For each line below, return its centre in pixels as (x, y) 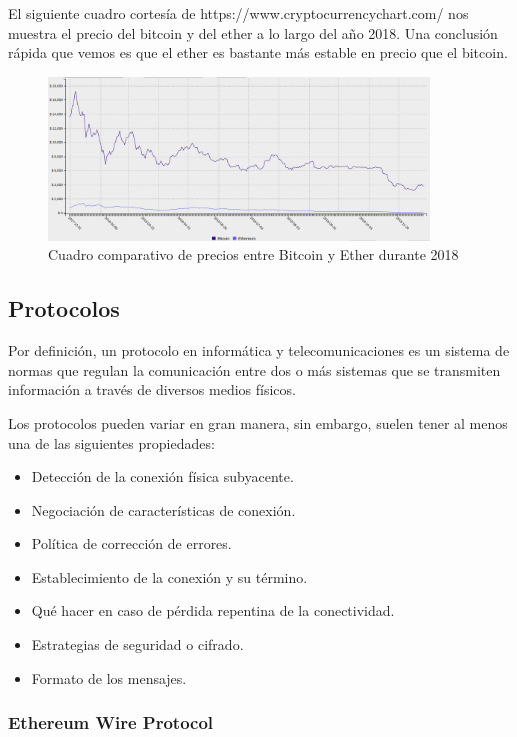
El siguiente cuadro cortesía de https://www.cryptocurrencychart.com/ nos (238, 13)
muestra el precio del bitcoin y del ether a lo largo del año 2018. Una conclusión (253, 32)
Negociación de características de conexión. (163, 509)
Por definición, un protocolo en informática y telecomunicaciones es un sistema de (259, 350)
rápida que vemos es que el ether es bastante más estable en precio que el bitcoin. (258, 52)
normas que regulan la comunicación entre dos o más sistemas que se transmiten (254, 369)
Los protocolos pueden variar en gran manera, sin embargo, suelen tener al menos (258, 422)
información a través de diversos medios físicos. (152, 389)
